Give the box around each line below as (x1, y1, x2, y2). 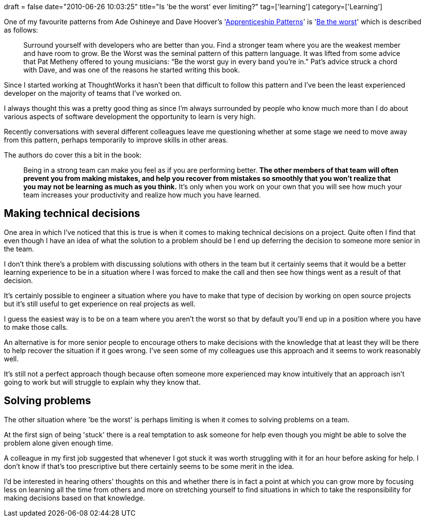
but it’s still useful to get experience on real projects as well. (4, 299, 196, 308)
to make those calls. (4, 323, 68, 331)
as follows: (4, 26, 38, 34)
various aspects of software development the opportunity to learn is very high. (4, 112, 256, 121)
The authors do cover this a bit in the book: (4, 151, 142, 159)
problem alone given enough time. (4, 438, 113, 447)
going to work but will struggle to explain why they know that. (4, 377, 201, 386)
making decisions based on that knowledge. (4, 493, 145, 502)
